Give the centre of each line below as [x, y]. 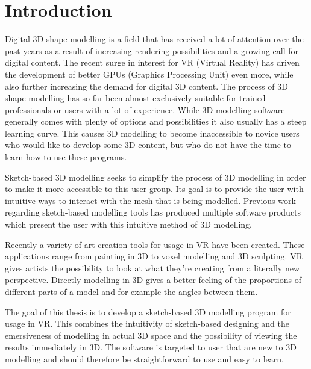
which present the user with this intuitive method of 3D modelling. [129, 224]
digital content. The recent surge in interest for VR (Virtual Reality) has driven [152, 62]
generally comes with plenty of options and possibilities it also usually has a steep [156, 121]
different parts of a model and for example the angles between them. [131, 291]
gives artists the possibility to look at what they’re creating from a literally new [152, 268]
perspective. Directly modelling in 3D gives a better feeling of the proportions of [153, 280]
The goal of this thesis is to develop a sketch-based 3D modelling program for [148, 312]
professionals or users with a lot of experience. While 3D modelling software [145, 109]
